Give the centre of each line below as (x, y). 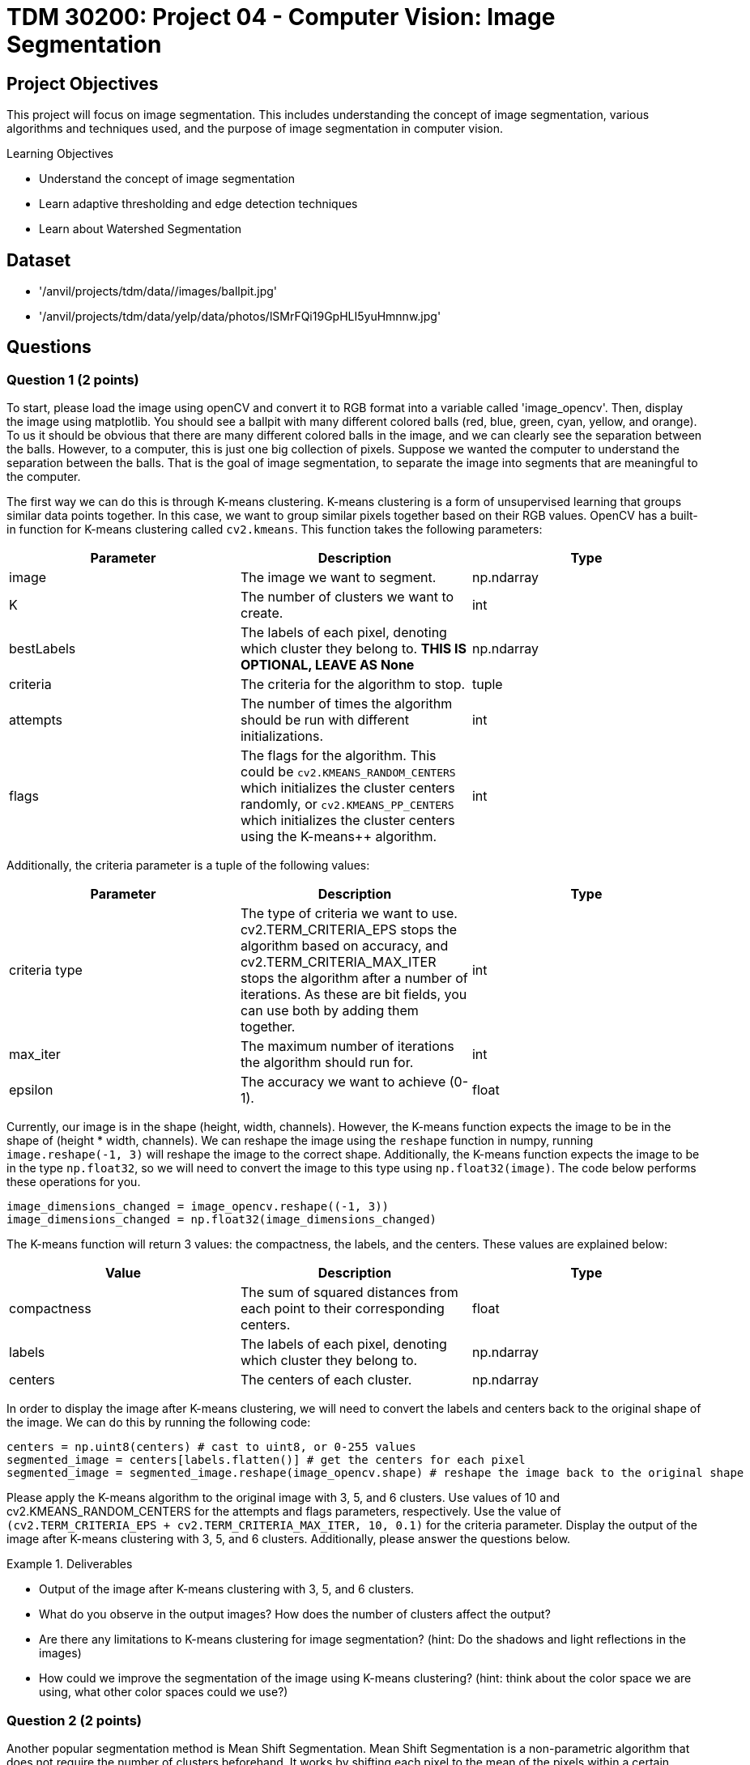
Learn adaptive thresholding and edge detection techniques (198, 204)
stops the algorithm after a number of (354, 978)
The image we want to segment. (338, 578)
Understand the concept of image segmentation (167, 179)
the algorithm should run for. (327, 1063)
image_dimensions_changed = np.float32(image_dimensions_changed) (222, 1220)
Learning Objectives (60, 154)
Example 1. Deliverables (70, 1564)
